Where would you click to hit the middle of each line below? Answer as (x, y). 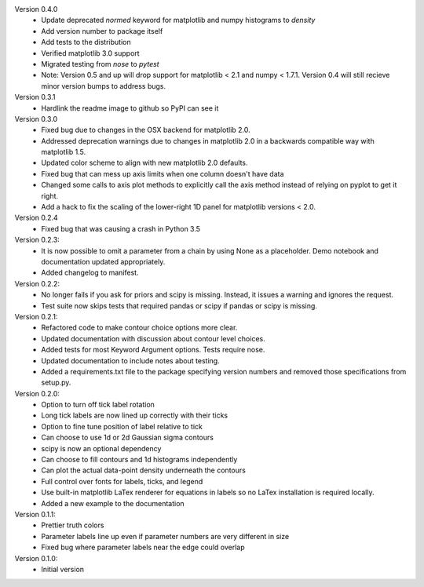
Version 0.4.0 (36, 9)
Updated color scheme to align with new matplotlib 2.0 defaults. (144, 163)
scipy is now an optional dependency (101, 448)
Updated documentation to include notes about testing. (130, 360)
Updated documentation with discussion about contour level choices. (154, 338)
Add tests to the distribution (86, 42)
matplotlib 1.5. (64, 152)
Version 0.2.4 (36, 218)
